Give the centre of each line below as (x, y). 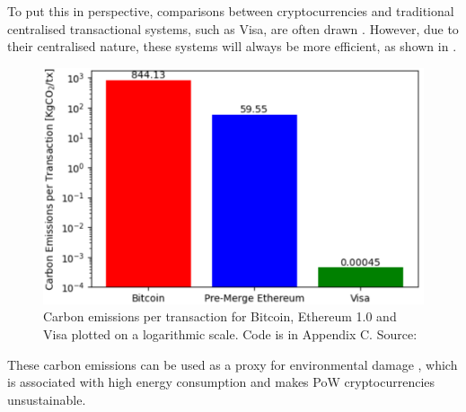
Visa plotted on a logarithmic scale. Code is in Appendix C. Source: (230, 333)
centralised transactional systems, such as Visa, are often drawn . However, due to (233, 28)
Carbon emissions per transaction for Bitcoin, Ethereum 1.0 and (220, 316)
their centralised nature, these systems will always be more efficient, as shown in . (232, 46)
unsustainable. (47, 399)
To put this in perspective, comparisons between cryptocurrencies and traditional (231, 11)
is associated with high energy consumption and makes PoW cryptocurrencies (221, 382)
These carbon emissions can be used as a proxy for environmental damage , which (233, 364)
